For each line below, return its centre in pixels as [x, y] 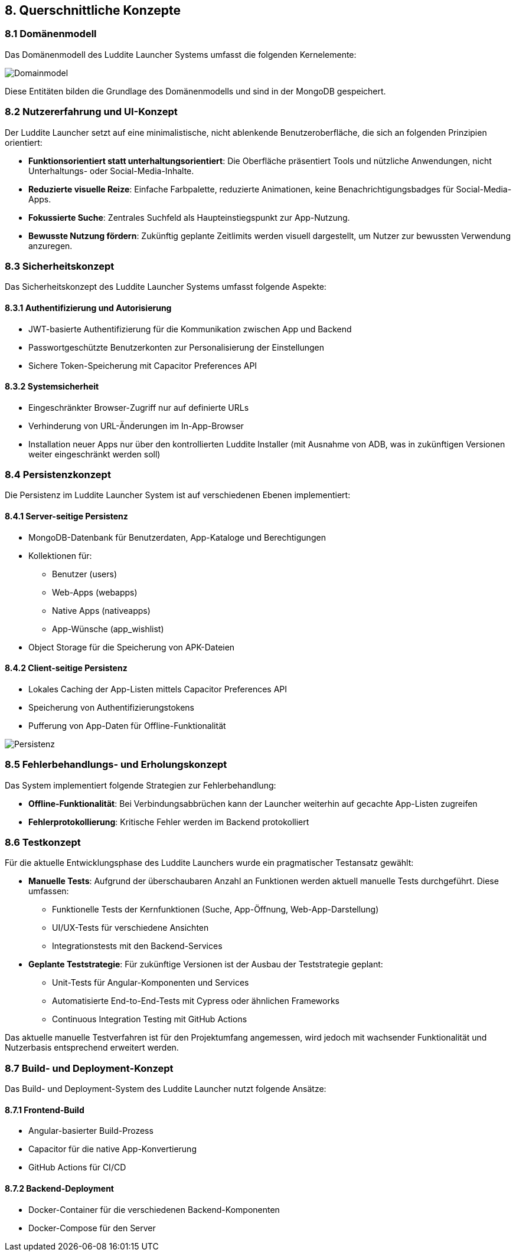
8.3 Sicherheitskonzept [60, 266]
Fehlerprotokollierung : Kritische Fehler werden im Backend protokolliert [169, 822]
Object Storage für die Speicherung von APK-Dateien [132, 647]
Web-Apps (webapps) [95, 592]
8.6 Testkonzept [43, 843]
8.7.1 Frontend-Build [45, 1110]
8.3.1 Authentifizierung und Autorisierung [88, 308]
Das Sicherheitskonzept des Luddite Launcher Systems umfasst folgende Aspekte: [166, 287]
